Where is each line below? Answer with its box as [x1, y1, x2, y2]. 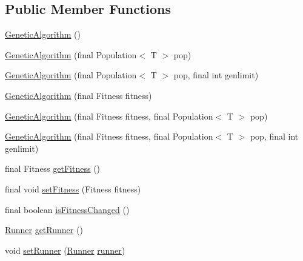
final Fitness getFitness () [5, 162, 101, 175]
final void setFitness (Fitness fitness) [5, 182, 141, 195]
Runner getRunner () [5, 223, 83, 236]
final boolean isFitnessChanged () [5, 203, 130, 215]
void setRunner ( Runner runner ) [5, 243, 125, 256]
